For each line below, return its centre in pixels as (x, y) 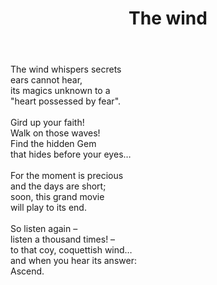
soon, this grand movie (57, 197)
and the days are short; (58, 186)
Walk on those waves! (55, 133)
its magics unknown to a (60, 91)
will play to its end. (48, 208)
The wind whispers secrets (66, 69)
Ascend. (27, 271)
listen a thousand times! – (63, 239)
